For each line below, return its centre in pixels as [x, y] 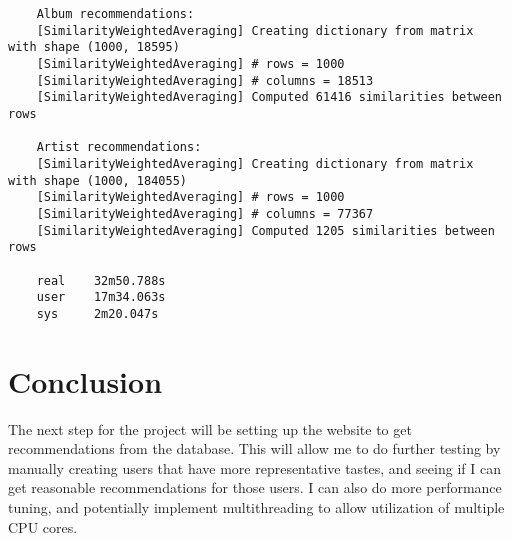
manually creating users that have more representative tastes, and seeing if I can [254, 467]
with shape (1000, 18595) [94, 47]
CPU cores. [43, 526]
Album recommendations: [115, 14]
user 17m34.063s [101, 297]
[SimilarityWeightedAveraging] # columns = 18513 [205, 80]
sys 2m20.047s [97, 313]
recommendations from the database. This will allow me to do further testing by [254, 448]
